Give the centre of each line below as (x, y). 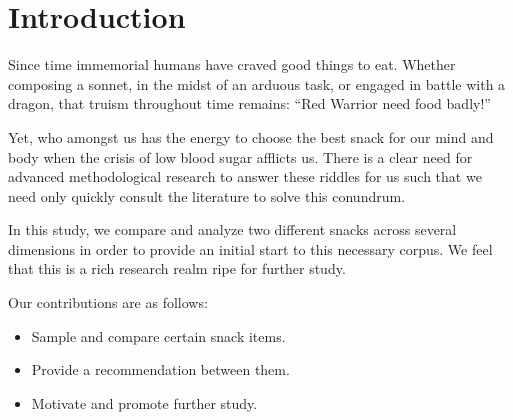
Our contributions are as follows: (108, 302)
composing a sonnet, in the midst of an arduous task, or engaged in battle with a (257, 83)
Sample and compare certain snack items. (158, 335)
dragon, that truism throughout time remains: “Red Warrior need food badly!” (249, 103)
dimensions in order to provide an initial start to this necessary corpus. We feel (250, 248)
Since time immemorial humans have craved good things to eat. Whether (232, 64)
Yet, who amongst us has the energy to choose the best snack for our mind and (251, 136)
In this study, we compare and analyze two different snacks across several (232, 229)
